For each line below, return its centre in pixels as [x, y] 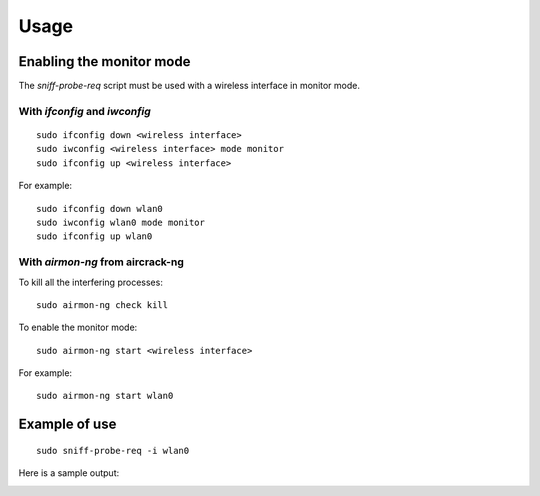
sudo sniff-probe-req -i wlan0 [113, 450]
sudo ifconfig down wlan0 [100, 208]
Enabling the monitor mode [104, 61]
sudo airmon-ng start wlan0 [105, 396]
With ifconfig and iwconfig [85, 111]
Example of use [67, 424]
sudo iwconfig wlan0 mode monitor [120, 222]
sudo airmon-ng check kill [102, 304]
